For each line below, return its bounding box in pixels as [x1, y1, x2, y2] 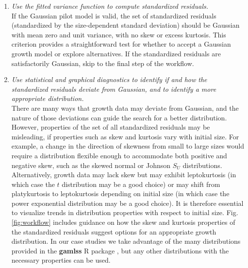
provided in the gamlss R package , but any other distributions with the [11, 245, 229, 255]
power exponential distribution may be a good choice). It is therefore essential [11, 198, 244, 208]
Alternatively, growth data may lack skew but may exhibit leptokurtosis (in [11, 169, 236, 180]
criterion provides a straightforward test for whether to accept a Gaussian [11, 39, 231, 49]
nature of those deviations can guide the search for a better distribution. [11, 112, 227, 122]
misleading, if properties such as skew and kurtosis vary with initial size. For [11, 131, 239, 141]
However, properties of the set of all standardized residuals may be [11, 122, 210, 132]
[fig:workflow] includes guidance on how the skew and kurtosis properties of [11, 217, 235, 227]
